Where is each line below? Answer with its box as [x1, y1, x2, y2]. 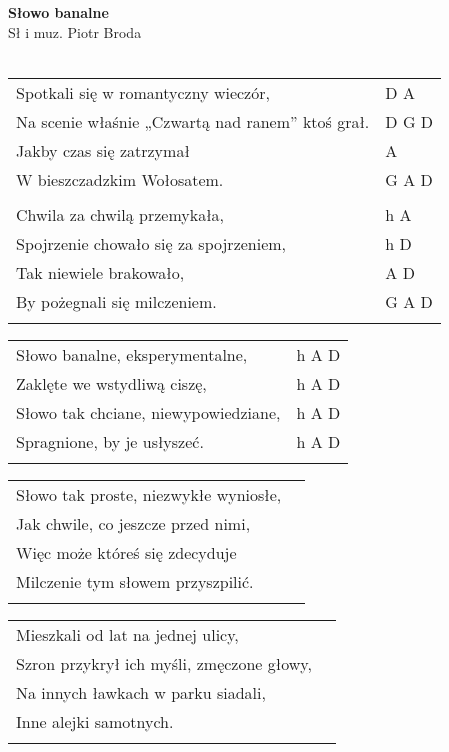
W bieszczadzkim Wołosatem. [16, 167, 224, 191]
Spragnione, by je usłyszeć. [16, 429, 204, 453]
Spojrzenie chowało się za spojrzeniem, [16, 231, 287, 255]
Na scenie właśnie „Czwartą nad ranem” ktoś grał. [16, 109, 370, 133]
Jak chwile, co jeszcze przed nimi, [16, 511, 251, 535]
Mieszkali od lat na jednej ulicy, [16, 622, 239, 646]
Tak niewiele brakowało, [16, 260, 185, 284]
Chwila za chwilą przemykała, [16, 202, 225, 226]
